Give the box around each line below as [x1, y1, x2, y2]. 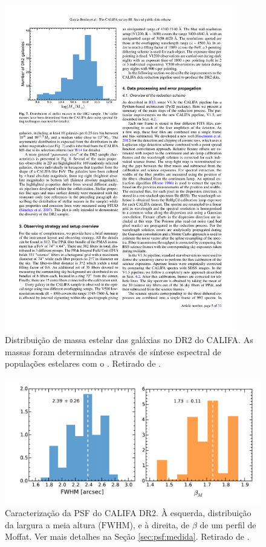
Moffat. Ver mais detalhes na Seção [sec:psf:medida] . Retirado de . [5, 530, 250, 543]
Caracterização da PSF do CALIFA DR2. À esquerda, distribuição [5, 506, 251, 519]
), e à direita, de [129, 518, 190, 531]
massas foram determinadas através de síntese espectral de [5, 345, 221, 358]
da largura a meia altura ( [5, 518, 102, 531]
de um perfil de [199, 518, 256, 531]
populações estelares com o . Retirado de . [5, 357, 161, 370]
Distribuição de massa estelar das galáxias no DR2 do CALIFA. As [5, 333, 253, 346]
